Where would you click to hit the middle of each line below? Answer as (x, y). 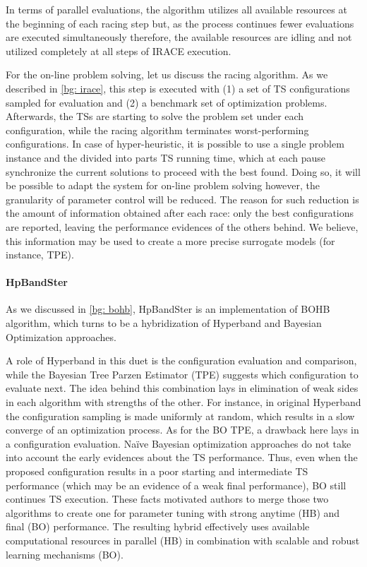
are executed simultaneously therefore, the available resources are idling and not (179, 37)
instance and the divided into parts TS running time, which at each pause (166, 157)
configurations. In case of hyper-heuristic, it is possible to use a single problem (175, 144)
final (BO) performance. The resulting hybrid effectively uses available (158, 526)
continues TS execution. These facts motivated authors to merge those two (167, 499)
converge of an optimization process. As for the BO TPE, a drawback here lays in (182, 430)
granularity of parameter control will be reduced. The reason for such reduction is (182, 199)
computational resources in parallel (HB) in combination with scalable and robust (183, 540)
